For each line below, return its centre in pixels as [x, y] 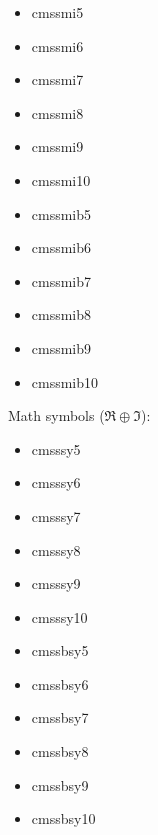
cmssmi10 [61, 179]
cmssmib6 [61, 247]
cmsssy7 [56, 515]
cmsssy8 [56, 549]
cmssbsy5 [60, 650]
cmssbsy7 [60, 717]
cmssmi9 [57, 146]
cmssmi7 [57, 79]
